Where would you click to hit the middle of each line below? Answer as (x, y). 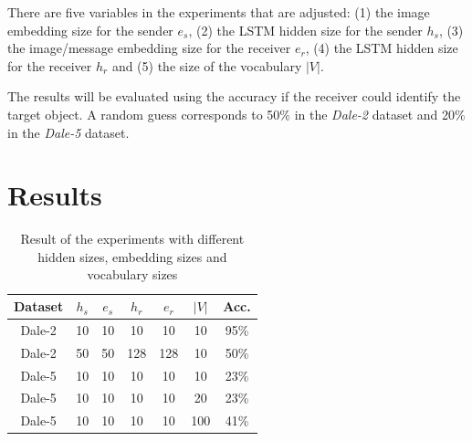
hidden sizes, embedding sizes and (132, 256)
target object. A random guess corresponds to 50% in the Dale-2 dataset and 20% (236, 114)
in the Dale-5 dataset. (68, 132)
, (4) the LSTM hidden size (382, 48)
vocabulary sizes (132, 274)
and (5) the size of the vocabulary (207, 65)
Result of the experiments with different (132, 239)
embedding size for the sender (90, 30)
